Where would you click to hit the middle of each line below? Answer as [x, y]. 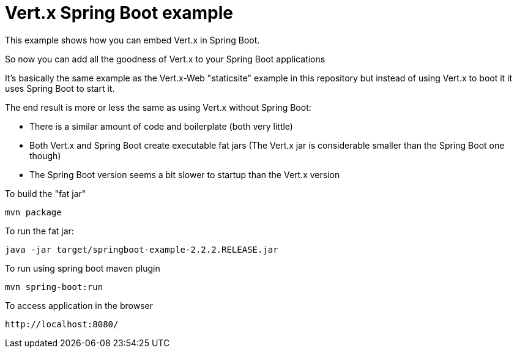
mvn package [33, 212]
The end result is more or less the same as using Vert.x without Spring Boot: [158, 107]
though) [45, 155]
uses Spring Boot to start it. [60, 88]
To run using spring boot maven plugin [83, 268]
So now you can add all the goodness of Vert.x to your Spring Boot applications [165, 59]
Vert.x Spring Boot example [119, 13]
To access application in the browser [79, 305]
